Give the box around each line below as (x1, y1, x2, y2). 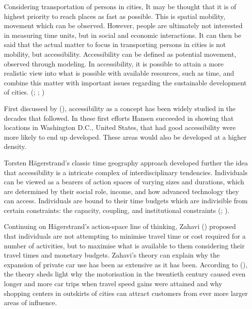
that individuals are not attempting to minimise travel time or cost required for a (4, 231, 246, 241)
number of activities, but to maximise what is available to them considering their (4, 240, 245, 250)
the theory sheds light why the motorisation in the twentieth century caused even (4, 269, 246, 279)
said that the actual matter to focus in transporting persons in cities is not (4, 39, 226, 49)
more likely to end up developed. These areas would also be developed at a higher (4, 131, 247, 142)
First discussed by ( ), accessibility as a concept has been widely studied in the (4, 103, 236, 113)
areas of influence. (4, 297, 57, 308)
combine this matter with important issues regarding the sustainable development (4, 77, 247, 87)
